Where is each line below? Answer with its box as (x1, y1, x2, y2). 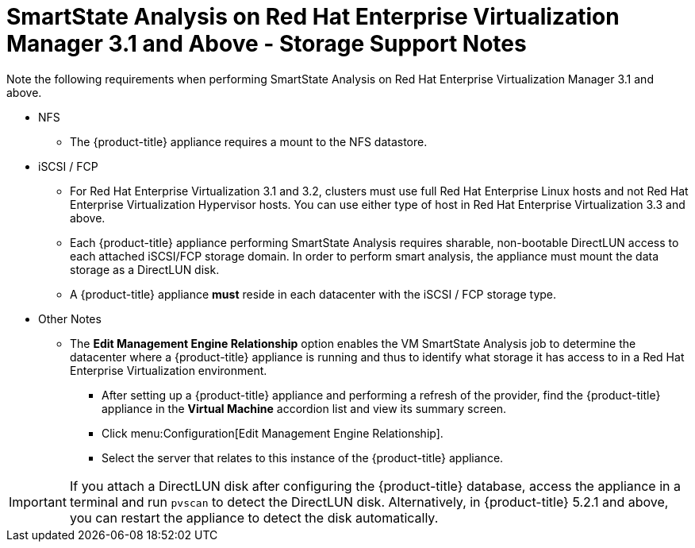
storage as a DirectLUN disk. (70, 262, 220, 276)
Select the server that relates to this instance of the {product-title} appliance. (102, 450, 504, 465)
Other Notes (38, 311, 102, 326)
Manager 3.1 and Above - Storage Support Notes (6, 30, 527, 57)
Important (9, 493, 67, 510)
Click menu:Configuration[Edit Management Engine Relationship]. (102, 426, 443, 440)
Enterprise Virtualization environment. (70, 363, 267, 377)
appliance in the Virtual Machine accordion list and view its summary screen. (102, 401, 507, 415)
